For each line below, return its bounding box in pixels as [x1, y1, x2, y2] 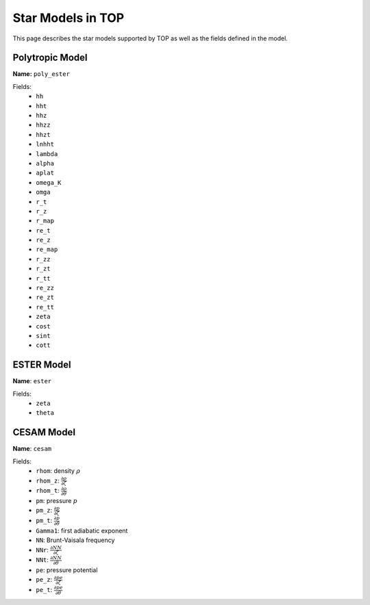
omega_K [36, 179, 62, 186]
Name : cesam [12, 445, 52, 453]
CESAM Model [12, 426, 75, 438]
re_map [36, 246, 58, 253]
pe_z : [36, 576, 53, 584]
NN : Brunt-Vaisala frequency [36, 536, 115, 544]
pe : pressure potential [36, 565, 98, 574]
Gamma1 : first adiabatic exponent [36, 526, 128, 535]
